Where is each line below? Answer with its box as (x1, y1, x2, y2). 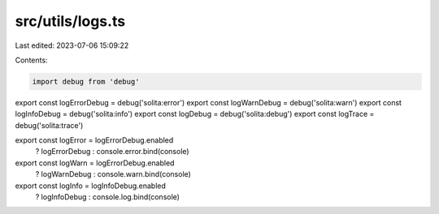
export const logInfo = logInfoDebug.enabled (15, 181, 167, 190)
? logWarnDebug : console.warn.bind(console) (35, 169, 191, 179)
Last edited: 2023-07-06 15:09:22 (15, 41, 129, 50)
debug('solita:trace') (15, 120, 84, 130)
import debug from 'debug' (32, 77, 140, 86)
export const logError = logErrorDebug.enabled (15, 135, 174, 145)
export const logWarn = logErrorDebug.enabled (15, 158, 175, 168)
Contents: (15, 55, 48, 65)
